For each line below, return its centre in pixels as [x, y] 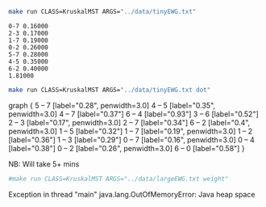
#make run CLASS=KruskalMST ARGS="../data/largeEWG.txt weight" [118, 179]
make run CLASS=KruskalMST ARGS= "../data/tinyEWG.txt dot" [110, 90]
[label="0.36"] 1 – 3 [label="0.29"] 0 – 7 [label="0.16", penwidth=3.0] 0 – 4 [132, 139]
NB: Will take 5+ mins [44, 164]
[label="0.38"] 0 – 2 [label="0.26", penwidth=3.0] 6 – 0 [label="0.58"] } [127, 148]
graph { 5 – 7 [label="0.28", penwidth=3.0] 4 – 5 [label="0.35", [112, 105]
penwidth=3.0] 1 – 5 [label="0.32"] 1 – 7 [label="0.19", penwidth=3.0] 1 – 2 [131, 131]
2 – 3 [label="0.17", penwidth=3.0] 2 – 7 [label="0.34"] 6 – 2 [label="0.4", [129, 122]
